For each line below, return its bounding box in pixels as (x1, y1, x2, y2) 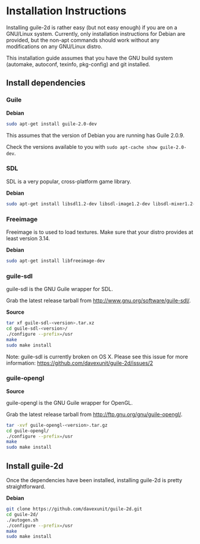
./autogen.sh (6, 517, 39, 523)
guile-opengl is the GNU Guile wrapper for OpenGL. (6, 399, 133, 406)
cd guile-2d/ (6, 511, 39, 517)
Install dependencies (6, 78, 86, 88)
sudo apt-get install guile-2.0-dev (6, 121, 97, 127)
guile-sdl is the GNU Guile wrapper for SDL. (6, 286, 113, 293)
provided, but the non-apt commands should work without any (6, 36, 160, 43)
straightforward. (6, 483, 46, 490)
